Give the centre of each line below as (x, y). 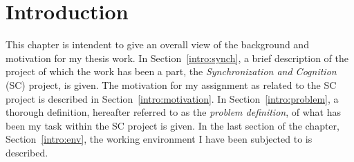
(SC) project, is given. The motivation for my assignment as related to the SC (171, 84)
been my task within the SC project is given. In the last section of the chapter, (173, 125)
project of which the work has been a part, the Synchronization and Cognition (171, 71)
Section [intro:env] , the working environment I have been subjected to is (159, 139)
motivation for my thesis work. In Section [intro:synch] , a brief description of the (177, 58)
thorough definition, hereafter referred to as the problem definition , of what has (173, 112)
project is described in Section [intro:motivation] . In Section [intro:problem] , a (172, 98)
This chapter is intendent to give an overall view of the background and (157, 44)
